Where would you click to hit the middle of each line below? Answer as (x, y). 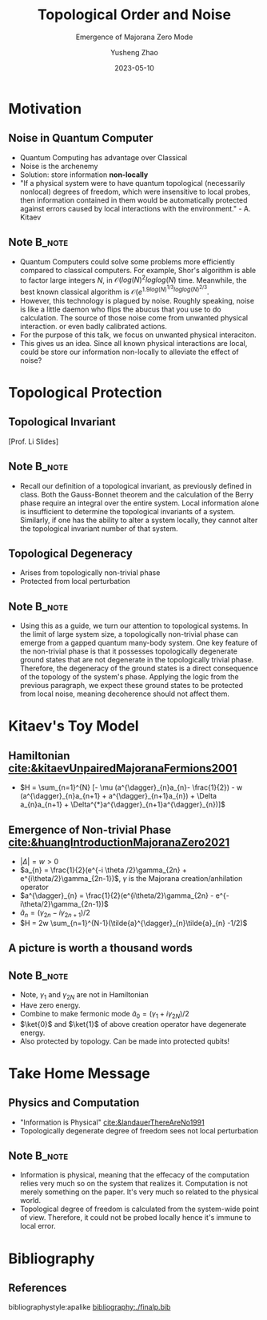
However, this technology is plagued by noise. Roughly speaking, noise (137, 300)
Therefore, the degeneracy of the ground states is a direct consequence (139, 668)
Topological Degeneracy (71, 553)
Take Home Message (79, 1073)
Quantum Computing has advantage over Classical (104, 157)
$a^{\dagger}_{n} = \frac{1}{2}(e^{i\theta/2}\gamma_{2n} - (117, 895)
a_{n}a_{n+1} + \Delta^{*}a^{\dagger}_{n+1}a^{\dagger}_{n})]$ (123, 805)
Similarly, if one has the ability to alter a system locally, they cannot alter (139, 520)
